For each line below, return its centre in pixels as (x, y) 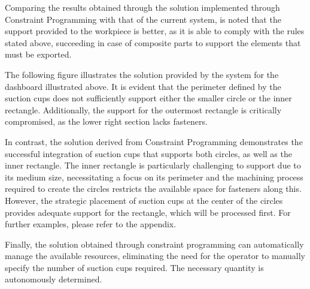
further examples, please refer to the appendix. (91, 224)
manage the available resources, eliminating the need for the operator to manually (155, 256)
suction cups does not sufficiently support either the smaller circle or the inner (148, 98)
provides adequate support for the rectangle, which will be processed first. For (148, 212)
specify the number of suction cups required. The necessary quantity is (134, 267)
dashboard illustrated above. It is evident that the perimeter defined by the (143, 86)
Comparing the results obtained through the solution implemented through (142, 7)
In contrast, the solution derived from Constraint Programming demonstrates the (154, 141)
